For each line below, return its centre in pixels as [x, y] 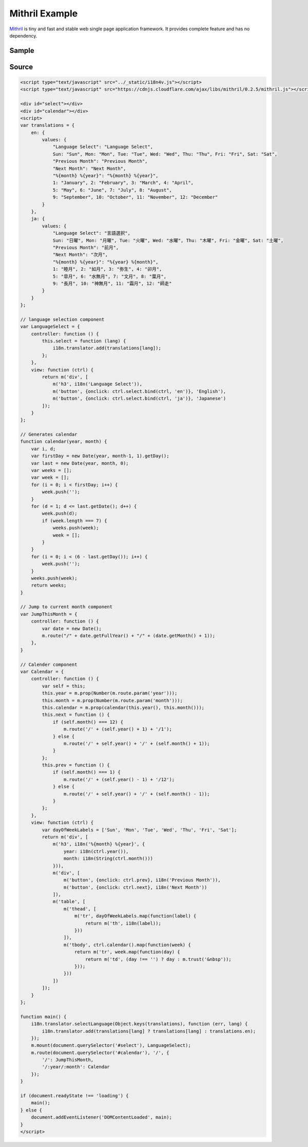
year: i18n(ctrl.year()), [96, 851]
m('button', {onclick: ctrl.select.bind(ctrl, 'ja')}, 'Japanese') [139, 399]
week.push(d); [60, 513]
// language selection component [62, 319]
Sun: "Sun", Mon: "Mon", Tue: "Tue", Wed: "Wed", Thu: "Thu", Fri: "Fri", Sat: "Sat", [165, 154]
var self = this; [64, 686]
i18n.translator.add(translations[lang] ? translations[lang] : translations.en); [149, 1031]
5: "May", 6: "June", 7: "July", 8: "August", [112, 190]
